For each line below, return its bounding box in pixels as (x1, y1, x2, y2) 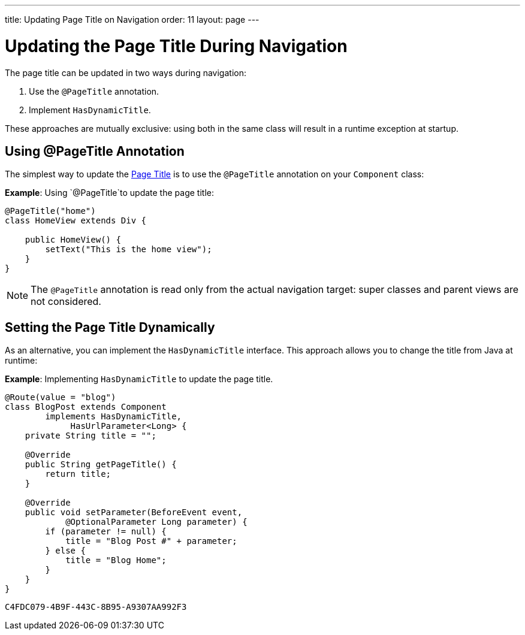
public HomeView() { (25, 235, 121, 245)
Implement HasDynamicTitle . (29, 104, 151, 115)
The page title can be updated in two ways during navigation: (5, 67, 246, 78)
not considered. (31, 295, 101, 308)
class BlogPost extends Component (5, 402, 167, 412)
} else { (45, 546, 86, 556)
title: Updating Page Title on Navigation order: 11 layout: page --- (5, 14, 260, 25)
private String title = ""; (25, 431, 156, 441)
